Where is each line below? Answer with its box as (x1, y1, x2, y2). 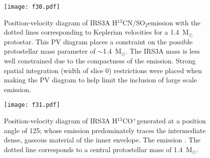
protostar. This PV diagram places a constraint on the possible (4, 36, 193, 46)
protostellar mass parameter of (4, 46, 96, 56)
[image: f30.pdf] (4, 3, 60, 10)
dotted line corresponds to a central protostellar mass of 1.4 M (4, 144, 192, 154)
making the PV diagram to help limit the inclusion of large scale (4, 75, 197, 85)
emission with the (147, 17, 201, 27)
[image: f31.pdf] (4, 101, 60, 109)
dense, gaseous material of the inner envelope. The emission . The (4, 135, 201, 145)
